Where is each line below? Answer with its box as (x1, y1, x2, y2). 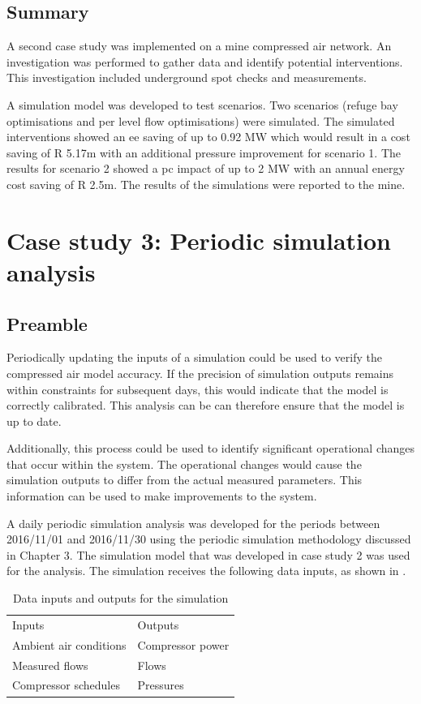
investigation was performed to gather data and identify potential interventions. (6, 53, 403, 70)
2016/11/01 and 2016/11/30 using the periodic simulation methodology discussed (6, 530, 411, 547)
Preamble (6, 311, 88, 336)
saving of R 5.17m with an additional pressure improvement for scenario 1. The (6, 144, 402, 161)
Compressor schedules (12, 676, 120, 693)
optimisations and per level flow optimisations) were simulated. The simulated (6, 112, 395, 129)
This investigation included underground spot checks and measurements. (6, 69, 367, 86)
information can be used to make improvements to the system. (6, 487, 317, 504)
